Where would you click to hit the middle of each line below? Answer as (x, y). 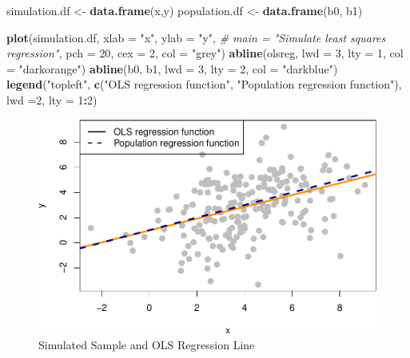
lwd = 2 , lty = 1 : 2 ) (52, 99)
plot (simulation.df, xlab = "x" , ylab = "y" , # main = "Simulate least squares (196, 37)
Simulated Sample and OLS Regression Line (147, 345)
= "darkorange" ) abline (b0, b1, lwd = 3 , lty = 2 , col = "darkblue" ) (172, 68)
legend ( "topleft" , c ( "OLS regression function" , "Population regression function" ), (204, 84)
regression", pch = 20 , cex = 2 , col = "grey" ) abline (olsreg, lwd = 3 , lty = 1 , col (205, 53)
